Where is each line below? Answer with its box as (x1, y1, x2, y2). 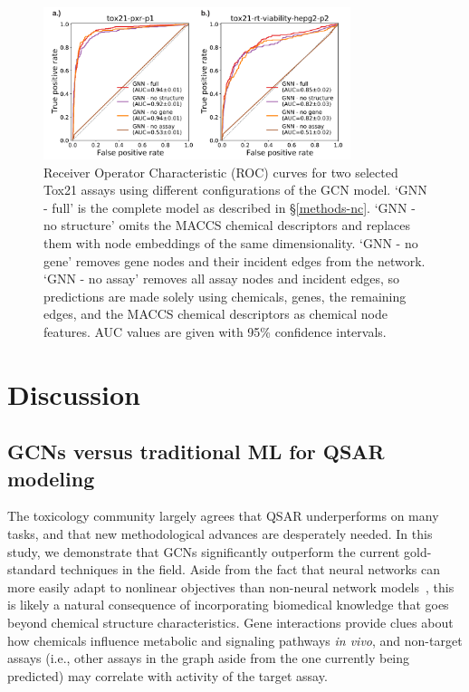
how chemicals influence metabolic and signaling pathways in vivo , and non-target (7, 630, 463, 649)
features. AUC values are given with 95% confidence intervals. (43, 322, 387, 341)
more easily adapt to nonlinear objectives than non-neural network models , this (7, 577, 455, 596)
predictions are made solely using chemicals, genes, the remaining (43, 286, 407, 305)
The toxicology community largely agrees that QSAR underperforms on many (7, 506, 439, 525)
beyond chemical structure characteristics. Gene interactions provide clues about (7, 613, 454, 631)
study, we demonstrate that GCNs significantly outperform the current (7, 542, 400, 561)
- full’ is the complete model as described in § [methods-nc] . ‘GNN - (43, 197, 416, 216)
